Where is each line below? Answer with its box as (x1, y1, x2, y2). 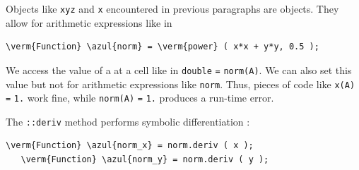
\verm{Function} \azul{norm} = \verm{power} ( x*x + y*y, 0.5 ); (6, 42, 319, 52)
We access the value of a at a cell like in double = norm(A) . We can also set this (6, 62, 352, 77)
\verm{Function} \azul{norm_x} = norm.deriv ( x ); (6, 140, 254, 151)
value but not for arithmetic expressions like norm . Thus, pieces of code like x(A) (6, 76, 355, 91)
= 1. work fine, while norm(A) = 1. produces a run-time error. (6, 90, 274, 105)
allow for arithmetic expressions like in (6, 15, 172, 30)
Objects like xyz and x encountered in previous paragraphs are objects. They (6, 1, 339, 16)
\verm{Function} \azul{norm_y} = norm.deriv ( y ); (20, 154, 269, 165)
